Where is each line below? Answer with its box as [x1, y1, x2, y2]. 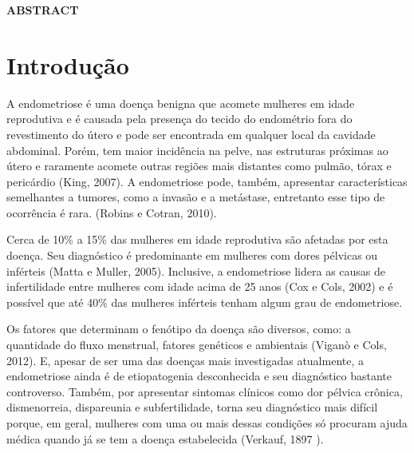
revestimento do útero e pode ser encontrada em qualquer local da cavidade [6, 125, 376, 142]
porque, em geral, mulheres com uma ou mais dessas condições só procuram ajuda [6, 415, 408, 431]
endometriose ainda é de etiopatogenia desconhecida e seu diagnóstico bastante [6, 368, 392, 384]
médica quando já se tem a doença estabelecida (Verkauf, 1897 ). [6, 430, 324, 447]
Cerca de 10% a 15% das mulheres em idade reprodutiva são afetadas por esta [6, 231, 388, 248]
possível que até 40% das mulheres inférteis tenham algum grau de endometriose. [6, 293, 403, 310]
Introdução [6, 48, 129, 81]
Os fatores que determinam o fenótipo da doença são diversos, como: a [6, 320, 351, 337]
